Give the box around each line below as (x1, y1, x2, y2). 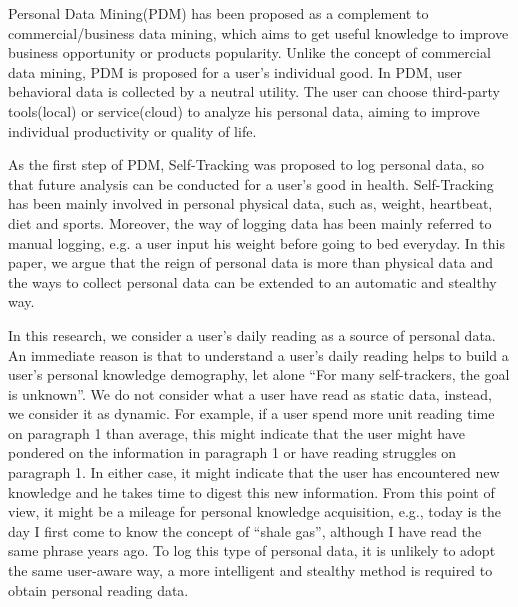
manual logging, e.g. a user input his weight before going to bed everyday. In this (8, 232, 505, 253)
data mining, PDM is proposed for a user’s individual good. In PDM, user (8, 61, 463, 82)
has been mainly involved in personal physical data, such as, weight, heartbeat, (8, 193, 493, 214)
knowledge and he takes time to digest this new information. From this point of (8, 481, 495, 502)
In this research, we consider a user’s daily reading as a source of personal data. (8, 324, 496, 345)
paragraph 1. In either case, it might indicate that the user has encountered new (8, 462, 500, 483)
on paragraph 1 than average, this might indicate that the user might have (8, 422, 465, 443)
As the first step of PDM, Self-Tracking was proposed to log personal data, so (8, 154, 484, 175)
